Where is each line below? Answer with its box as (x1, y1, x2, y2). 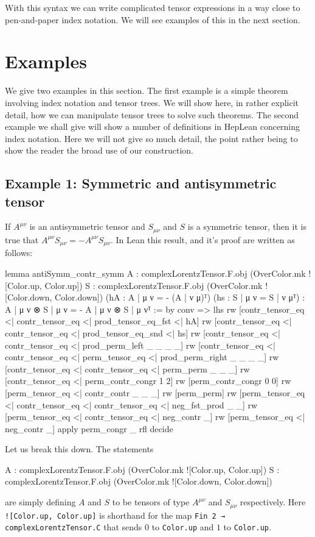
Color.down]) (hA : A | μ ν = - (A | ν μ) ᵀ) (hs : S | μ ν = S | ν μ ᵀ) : (55, 291, 305, 304)
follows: (5, 246, 33, 259)
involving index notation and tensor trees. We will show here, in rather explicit (5, 96, 299, 108)
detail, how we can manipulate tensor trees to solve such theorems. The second (5, 108, 299, 121)
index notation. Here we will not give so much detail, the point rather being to (5, 132, 298, 144)
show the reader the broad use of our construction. (5, 144, 193, 157)
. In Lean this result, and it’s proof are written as (110, 233, 295, 246)
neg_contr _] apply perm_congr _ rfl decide (5, 422, 173, 435)
